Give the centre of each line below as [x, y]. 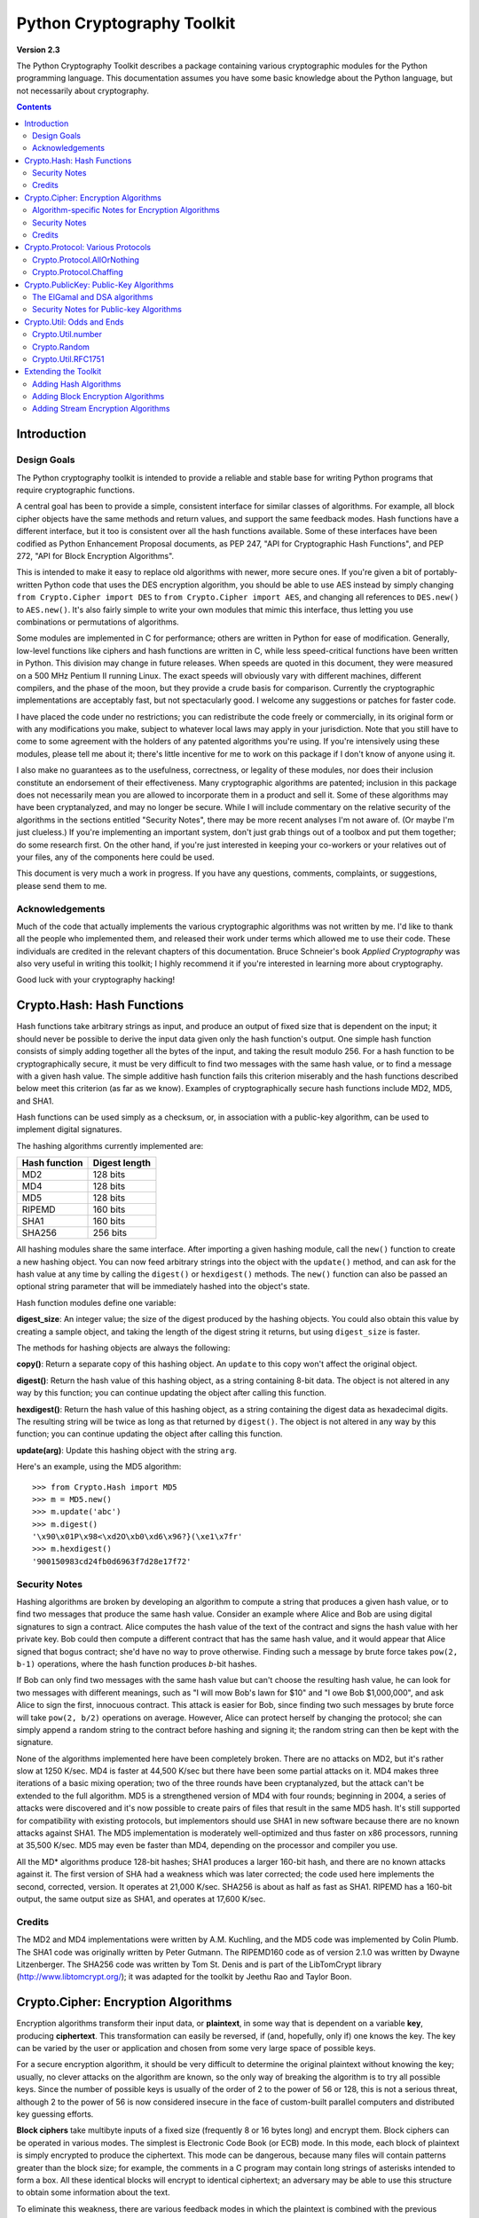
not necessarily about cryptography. [83, 90]
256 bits [110, 1233]
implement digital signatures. [69, 1129]
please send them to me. [62, 885]
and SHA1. [35, 1101]
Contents [34, 107]
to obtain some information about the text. [93, 2192]
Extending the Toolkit [63, 372]
